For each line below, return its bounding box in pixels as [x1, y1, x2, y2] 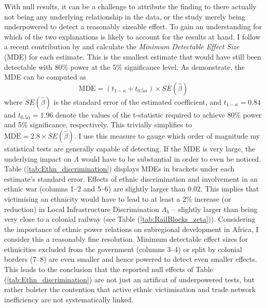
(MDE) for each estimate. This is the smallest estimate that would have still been [4, 51, 261, 62]
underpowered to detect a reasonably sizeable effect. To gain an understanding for [4, 21, 262, 32]
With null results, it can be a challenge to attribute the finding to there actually [4, 1, 257, 11]
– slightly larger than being [172, 203, 258, 214]
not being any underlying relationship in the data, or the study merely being [4, 11, 245, 22]
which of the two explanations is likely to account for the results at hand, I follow [4, 31, 261, 42]
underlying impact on [4, 153, 72, 164]
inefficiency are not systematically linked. [4, 294, 134, 304]
